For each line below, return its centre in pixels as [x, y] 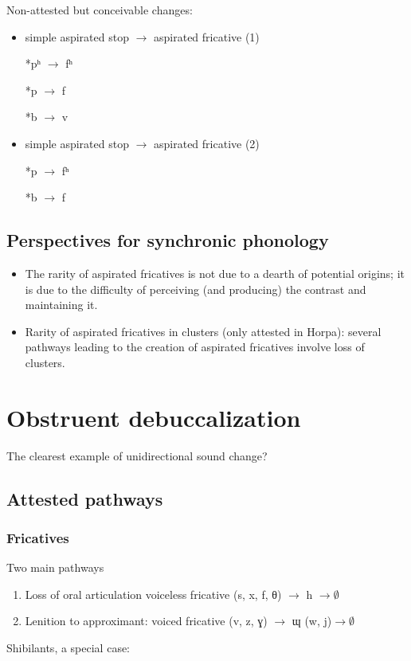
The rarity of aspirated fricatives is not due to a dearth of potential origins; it [215, 273]
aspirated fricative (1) [207, 36]
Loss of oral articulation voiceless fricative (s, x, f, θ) [153, 594]
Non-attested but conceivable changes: [100, 10]
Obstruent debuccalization [154, 417]
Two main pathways [55, 567]
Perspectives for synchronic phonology [168, 240]
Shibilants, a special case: [68, 648]
